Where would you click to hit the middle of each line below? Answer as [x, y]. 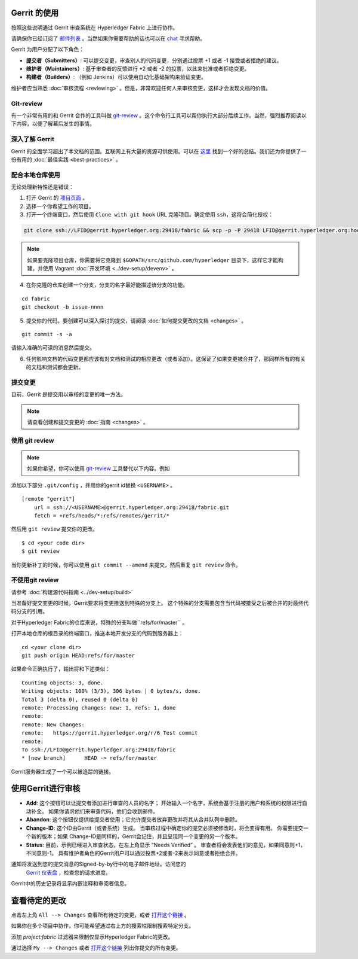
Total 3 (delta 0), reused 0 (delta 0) [80, 699]
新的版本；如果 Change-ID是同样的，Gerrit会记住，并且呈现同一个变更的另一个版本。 [136, 836]
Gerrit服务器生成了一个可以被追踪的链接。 [63, 771]
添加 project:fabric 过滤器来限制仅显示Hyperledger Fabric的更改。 [92, 937]
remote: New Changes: [53, 724]
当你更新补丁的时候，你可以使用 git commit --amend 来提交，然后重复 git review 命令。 [126, 565]
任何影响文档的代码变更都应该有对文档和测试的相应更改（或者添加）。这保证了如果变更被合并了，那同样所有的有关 [166, 358]
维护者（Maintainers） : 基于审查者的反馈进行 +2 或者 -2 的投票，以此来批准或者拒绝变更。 [138, 69]
